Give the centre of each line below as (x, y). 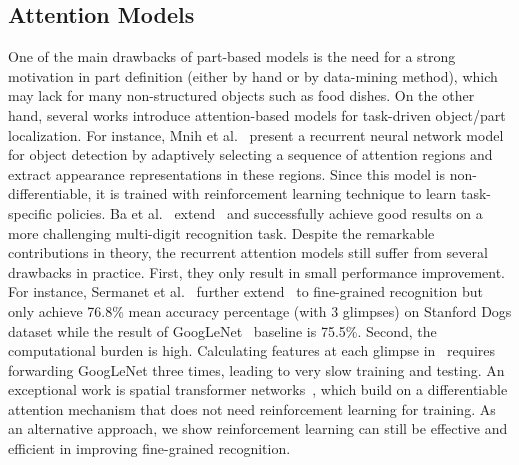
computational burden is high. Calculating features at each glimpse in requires (251, 350)
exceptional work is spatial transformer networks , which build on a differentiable (258, 389)
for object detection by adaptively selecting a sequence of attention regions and (250, 154)
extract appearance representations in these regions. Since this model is (226, 173)
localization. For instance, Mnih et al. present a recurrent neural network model (256, 134)
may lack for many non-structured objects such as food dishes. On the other (241, 95)
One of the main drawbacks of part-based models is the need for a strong (232, 56)
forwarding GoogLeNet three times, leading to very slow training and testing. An (256, 369)
